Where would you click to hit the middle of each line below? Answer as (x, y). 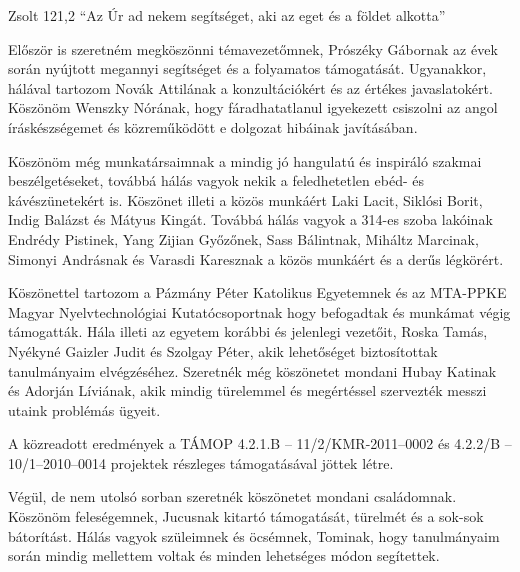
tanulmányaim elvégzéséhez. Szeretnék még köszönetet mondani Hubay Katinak (252, 370)
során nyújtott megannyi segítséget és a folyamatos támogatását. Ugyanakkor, (247, 68)
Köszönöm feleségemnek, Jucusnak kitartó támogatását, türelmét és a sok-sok (246, 516)
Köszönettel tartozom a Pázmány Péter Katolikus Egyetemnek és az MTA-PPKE (257, 292)
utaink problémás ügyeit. (84, 409)
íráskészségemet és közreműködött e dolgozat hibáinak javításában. (213, 126)
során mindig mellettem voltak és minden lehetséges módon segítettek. (224, 555)
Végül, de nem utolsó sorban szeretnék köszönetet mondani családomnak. (232, 496)
